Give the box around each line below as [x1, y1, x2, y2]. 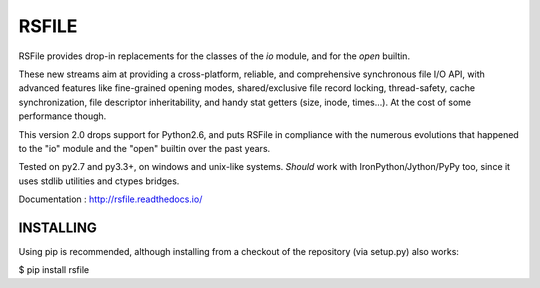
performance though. [18, 110, 107, 122]
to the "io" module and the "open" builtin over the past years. [18, 142, 271, 154]
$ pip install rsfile [18, 264, 90, 276]
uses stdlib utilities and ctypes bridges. [18, 175, 180, 187]
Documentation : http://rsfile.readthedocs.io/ [18, 193, 203, 205]
